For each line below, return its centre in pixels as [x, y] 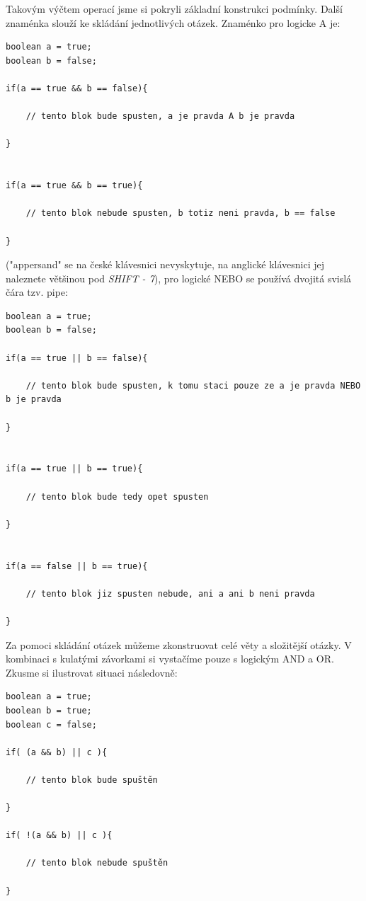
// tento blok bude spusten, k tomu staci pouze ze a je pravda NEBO [193, 385]
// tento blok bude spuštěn [92, 780]
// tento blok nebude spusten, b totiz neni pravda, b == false [181, 213]
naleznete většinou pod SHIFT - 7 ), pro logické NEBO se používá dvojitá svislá [179, 278]
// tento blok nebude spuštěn [97, 863]
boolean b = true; [49, 710]
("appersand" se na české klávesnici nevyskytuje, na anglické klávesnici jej [165, 264]
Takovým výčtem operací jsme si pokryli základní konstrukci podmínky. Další [174, 8]
